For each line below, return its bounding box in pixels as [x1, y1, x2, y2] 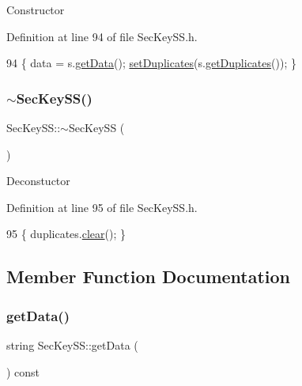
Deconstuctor [6, 172, 70, 189]
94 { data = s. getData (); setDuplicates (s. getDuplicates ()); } [6, 55, 296, 71]
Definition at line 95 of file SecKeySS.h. [6, 199, 198, 215]
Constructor [6, 2, 65, 17]
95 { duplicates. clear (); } [6, 225, 126, 242]
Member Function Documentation [6, 264, 291, 289]
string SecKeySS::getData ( [6, 336, 138, 353]
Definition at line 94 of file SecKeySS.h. [6, 28, 198, 44]
